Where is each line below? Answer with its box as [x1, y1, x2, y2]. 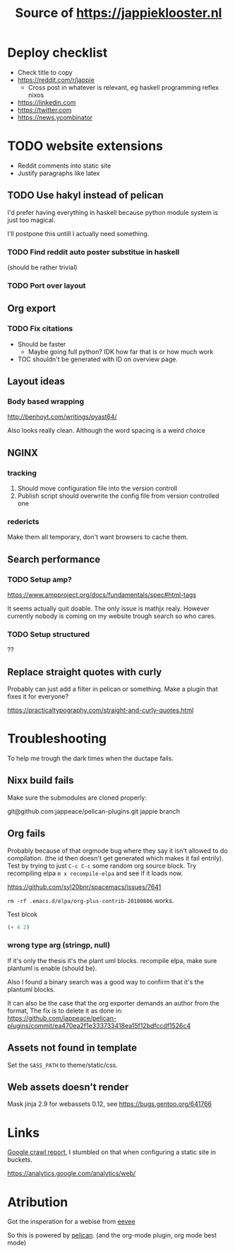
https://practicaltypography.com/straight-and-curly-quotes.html [7, 706, 194, 715]
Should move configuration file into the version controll [17, 484, 178, 492]
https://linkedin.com [17, 98, 76, 107]
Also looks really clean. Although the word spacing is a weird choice [7, 426, 206, 435]
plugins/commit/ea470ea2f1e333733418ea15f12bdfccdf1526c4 [7, 1021, 191, 1030]
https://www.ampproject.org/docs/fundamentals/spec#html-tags [7, 590, 196, 599]
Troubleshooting [7, 730, 107, 747]
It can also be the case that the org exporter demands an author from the [7, 998, 220, 1007]
